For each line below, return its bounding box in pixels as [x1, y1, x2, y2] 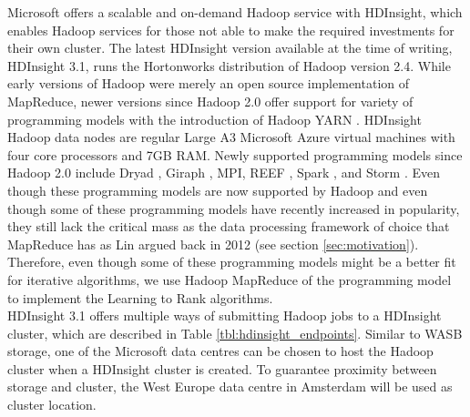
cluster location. [7, 395, 97, 414]
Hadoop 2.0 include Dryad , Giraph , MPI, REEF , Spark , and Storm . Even [7, 163, 441, 182]
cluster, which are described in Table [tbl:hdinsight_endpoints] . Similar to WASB [7, 323, 463, 342]
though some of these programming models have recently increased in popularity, [7, 198, 460, 218]
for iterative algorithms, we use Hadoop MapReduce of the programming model [7, 270, 452, 289]
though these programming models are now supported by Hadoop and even [7, 180, 428, 199]
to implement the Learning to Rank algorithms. [7, 288, 273, 307]
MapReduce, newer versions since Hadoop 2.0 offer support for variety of [7, 91, 414, 110]
